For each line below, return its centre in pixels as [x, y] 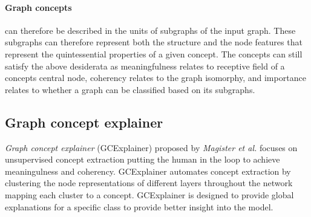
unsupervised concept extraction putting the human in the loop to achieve [142, 159]
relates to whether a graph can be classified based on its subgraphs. [130, 89]
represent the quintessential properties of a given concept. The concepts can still [154, 53]
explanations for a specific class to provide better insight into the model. [139, 206]
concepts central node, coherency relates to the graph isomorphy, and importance [155, 78]
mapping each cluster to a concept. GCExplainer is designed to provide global [149, 194]
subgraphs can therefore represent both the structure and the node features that [154, 42]
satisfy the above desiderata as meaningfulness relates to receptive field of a [145, 66]
